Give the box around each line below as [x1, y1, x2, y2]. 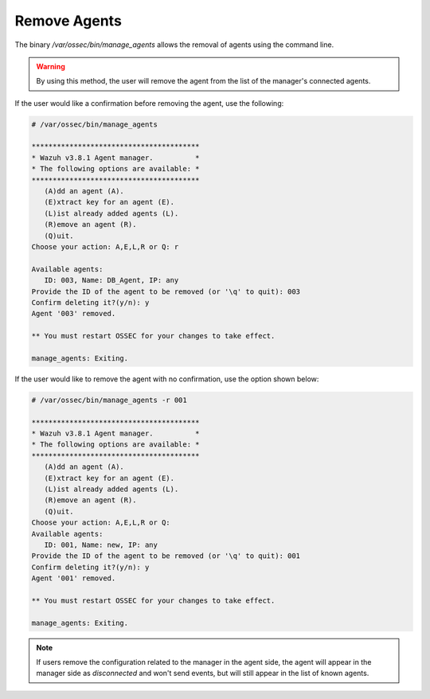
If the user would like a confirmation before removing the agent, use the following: [14, 98, 284, 107]
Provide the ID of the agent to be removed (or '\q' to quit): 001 [31, 552, 301, 560]
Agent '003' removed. [31, 309, 116, 318]
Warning [36, 61, 65, 71]
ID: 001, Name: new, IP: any [44, 540, 158, 549]
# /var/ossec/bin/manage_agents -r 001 [31, 395, 187, 404]
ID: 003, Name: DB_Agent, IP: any [44, 275, 179, 285]
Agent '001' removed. [31, 574, 116, 583]
